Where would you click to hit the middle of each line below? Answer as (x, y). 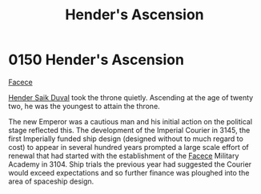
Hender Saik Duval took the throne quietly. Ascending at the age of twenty (131, 97)
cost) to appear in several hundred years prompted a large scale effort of (129, 147)
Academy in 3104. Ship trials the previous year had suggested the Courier (130, 164)
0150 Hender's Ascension (96, 60)
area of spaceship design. (51, 181)
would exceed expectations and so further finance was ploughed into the (129, 172)
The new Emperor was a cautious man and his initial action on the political (130, 121)
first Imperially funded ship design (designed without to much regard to (126, 139)
